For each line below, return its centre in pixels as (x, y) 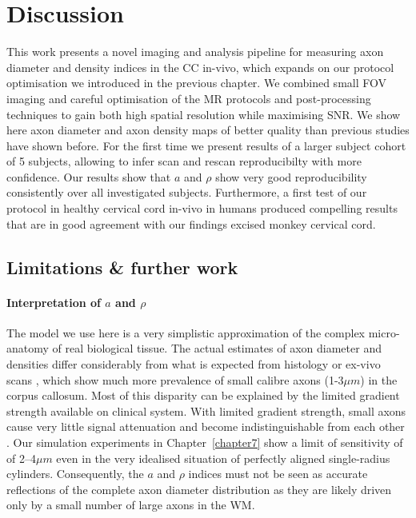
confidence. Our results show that (89, 176)
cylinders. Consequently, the (75, 474)
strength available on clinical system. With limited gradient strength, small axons (206, 410)
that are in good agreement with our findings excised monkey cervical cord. (191, 223)
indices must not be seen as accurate (278, 474)
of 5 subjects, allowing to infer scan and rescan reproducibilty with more (184, 161)
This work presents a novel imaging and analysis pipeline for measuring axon (195, 52)
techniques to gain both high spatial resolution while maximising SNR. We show (204, 114)
